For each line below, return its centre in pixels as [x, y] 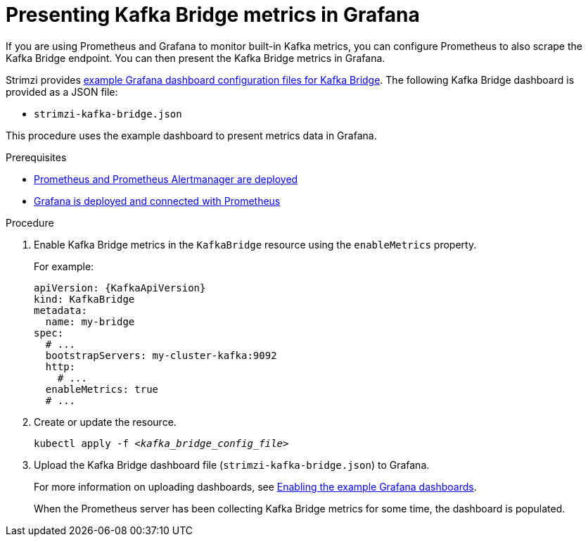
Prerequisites [36, 157]
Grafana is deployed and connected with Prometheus [157, 201]
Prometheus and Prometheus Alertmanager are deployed [166, 179]
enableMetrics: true [102, 389]
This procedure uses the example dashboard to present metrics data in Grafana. [191, 135]
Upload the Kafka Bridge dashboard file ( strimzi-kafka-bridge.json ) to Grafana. [232, 465]
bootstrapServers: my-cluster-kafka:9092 [161, 355]
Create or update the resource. [105, 422]
